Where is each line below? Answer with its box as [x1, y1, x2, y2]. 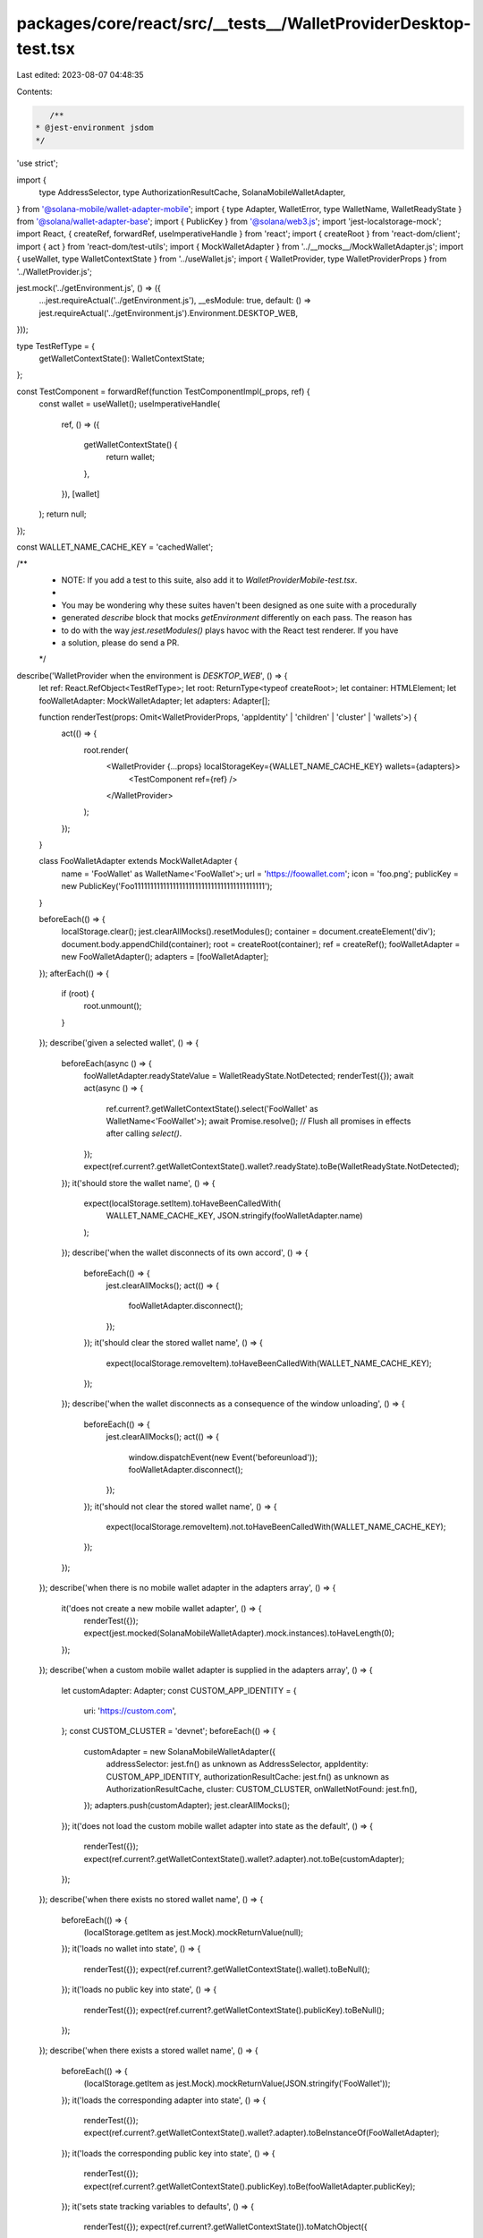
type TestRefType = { [16, 340, 96, 351]
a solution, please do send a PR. [61, 636, 180, 648]
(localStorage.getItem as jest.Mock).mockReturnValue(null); [83, 1927, 304, 1938]
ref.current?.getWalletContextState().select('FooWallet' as [106, 1103, 318, 1114]
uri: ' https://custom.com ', [83, 1705, 177, 1716]
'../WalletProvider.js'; [16, 266, 93, 277]
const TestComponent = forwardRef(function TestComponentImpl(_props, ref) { [16, 386, 310, 397]
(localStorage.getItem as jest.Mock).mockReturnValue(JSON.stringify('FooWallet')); [83, 2078, 391, 2089]
